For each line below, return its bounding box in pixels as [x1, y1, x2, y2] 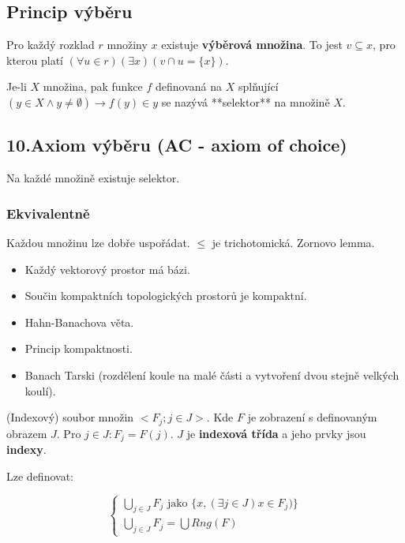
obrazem [6, 425, 47, 441]
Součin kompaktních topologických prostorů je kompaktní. [24, 287, 307, 304]
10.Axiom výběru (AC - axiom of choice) [6, 133, 347, 157]
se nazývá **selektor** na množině [161, 93, 330, 110]
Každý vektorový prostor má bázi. [24, 260, 190, 277]
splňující [238, 78, 279, 95]
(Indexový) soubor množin [6, 409, 134, 425]
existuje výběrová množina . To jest [161, 36, 343, 53]
